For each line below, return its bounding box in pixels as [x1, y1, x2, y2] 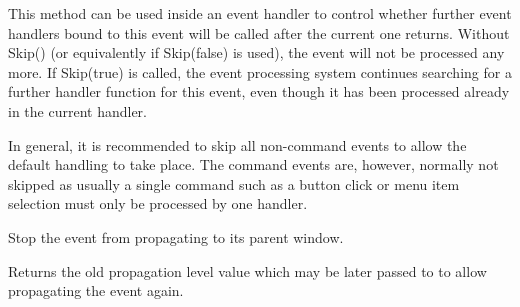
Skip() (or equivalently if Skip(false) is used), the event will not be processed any [8, 42, 505, 63]
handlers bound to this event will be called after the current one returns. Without [8, 22, 510, 43]
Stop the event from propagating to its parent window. [8, 226, 344, 247]
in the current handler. [8, 100, 147, 121]
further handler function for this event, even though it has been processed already [8, 81, 510, 102]
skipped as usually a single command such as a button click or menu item [8, 173, 460, 194]
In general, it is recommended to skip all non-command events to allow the [8, 134, 467, 155]
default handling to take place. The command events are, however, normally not [8, 154, 499, 175]
